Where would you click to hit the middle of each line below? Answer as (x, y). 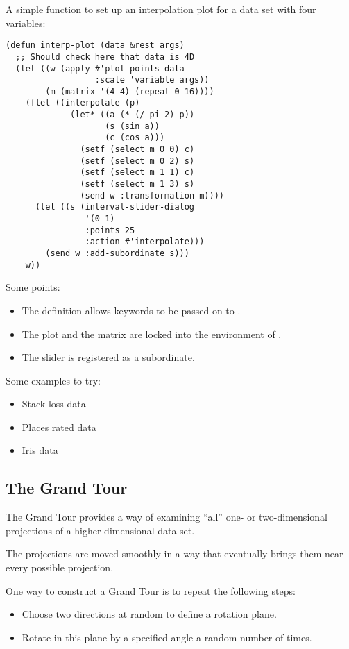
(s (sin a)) (132, 126)
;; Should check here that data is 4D (105, 57)
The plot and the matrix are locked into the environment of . (152, 334)
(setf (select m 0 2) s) (137, 161)
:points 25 (110, 230)
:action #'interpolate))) (145, 242)
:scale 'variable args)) (152, 80)
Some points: (33, 287)
